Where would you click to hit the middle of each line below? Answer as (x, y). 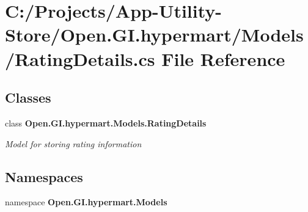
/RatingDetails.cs (80, 58)
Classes (28, 97)
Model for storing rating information (73, 143)
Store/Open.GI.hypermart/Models (154, 35)
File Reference (223, 58)
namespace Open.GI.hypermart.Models (86, 202)
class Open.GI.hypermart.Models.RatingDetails (106, 122)
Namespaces (44, 176)
